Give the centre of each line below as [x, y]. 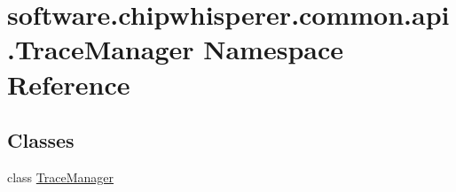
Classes [41, 140]
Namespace [274, 49]
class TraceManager [61, 177]
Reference [69, 84]
